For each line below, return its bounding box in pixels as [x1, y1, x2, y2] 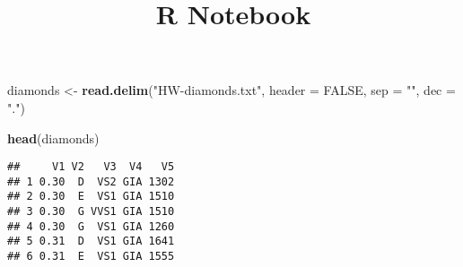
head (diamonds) [7, 128, 100, 147]
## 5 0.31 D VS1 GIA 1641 [7, 235, 175, 248]
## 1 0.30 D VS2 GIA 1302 [7, 175, 175, 188]
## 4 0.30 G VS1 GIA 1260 [7, 220, 175, 233]
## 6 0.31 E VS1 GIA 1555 [7, 250, 175, 263]
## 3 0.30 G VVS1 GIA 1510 [7, 205, 175, 219]
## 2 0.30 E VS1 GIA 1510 [7, 190, 175, 203]
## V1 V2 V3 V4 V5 [7, 160, 175, 174]
